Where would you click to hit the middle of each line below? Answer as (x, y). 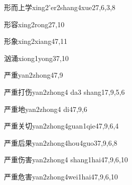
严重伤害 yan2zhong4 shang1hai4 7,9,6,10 (66, 160)
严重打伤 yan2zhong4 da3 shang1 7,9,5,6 (64, 91)
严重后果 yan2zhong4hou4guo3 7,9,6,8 (61, 142)
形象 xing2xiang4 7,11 (36, 41)
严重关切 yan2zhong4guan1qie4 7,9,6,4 (61, 126)
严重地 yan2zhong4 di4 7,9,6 (46, 109)
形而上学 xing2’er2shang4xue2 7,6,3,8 (60, 7)
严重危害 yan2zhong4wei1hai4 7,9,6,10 (61, 176)
